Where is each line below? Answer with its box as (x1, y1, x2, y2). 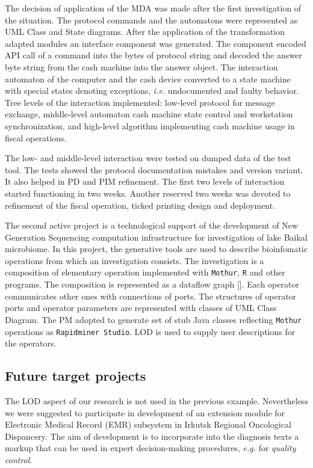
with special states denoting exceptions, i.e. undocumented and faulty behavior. (5, 84, 299, 97)
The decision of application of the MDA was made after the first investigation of (5, 2, 302, 14)
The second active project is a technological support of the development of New (5, 219, 299, 232)
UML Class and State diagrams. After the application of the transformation (5, 25, 285, 38)
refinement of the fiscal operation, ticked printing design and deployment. (5, 199, 276, 211)
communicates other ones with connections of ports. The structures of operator (5, 289, 297, 302)
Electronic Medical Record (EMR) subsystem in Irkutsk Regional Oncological (5, 418, 291, 431)
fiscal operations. (5, 131, 67, 144)
